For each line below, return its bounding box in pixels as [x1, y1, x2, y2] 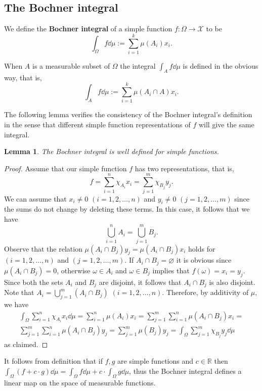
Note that [4, 287, 34, 298]
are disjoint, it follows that [99, 276, 182, 287]
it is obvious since [176, 255, 232, 265]
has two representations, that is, [135, 163, 234, 173]
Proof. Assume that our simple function [4, 163, 127, 173]
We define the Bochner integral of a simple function [4, 23, 172, 34]
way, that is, [4, 72, 42, 82]
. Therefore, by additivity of [162, 287, 249, 298]
